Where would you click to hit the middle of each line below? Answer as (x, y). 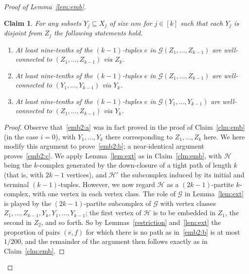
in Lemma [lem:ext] (214, 194)
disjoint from (23, 33)
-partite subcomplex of (117, 203)
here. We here (224, 136)
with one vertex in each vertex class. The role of (104, 194)
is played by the (27, 203)
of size (119, 23)
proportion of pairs (32, 231)
